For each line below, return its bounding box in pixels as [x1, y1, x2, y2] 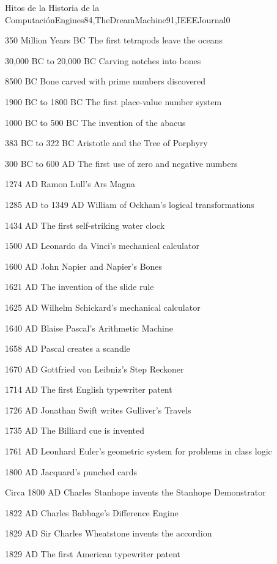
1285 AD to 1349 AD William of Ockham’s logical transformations [5, 198, 254, 210]
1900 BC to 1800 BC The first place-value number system [5, 95, 222, 108]
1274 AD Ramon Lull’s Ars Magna [5, 177, 136, 190]
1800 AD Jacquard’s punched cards [5, 465, 138, 478]
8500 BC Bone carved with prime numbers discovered [5, 75, 206, 87]
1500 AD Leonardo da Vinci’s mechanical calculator [5, 239, 199, 252]
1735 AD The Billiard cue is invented [5, 424, 144, 437]
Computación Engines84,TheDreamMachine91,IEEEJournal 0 [5, 13, 231, 26]
